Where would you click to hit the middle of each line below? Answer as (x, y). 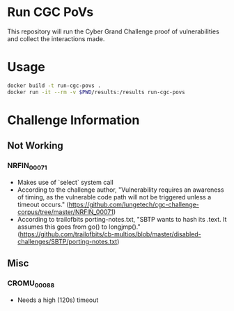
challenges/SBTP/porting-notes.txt (67, 241)
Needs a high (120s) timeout (58, 300)
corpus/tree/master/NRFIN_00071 (65, 212)
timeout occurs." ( (43, 204)
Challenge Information (73, 120)
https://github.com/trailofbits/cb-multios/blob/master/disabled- (110, 234)
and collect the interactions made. (56, 38)
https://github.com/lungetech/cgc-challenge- (134, 204)
